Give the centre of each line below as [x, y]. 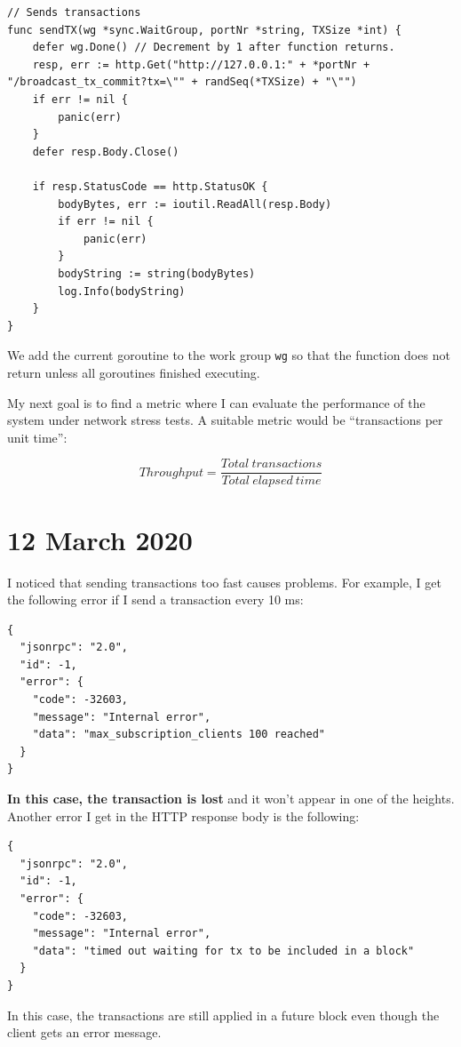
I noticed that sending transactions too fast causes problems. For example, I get [224, 582]
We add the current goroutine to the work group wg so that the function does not [229, 355]
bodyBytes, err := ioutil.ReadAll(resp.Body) [195, 204]
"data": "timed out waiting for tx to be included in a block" [223, 951]
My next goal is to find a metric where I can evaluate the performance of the [216, 402]
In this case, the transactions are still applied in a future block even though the [223, 1015]
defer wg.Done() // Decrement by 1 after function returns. [214, 48]
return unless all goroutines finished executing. [134, 372]
